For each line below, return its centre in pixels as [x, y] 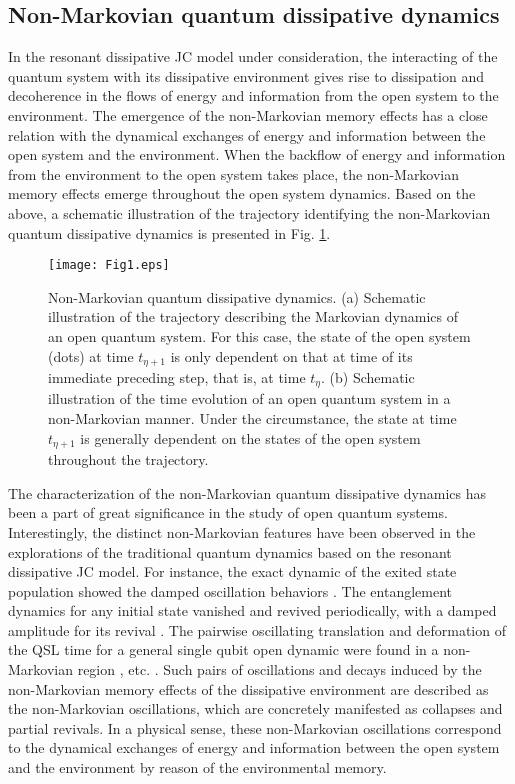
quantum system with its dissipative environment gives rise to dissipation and [246, 75]
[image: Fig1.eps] [109, 265]
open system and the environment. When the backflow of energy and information [257, 154]
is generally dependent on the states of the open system [250, 437]
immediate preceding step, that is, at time [177, 377]
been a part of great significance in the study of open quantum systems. [228, 512]
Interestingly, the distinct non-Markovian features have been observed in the [242, 531]
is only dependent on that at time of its [291, 355]
